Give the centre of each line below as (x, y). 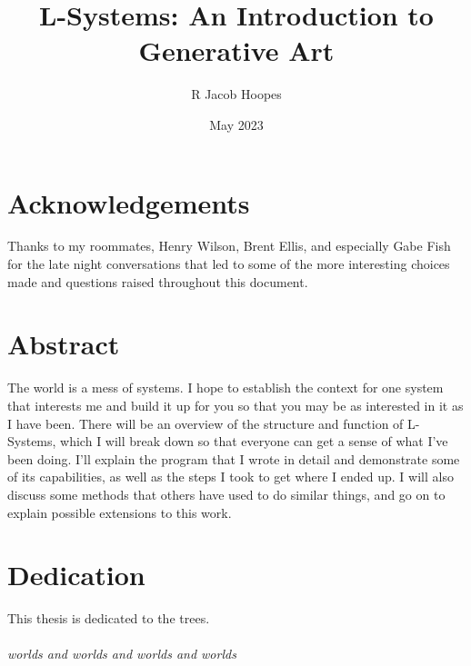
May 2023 (236, 124)
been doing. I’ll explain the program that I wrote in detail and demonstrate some (234, 458)
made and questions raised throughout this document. (158, 281)
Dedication (76, 575)
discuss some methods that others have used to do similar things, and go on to (226, 494)
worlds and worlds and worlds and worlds (122, 654)
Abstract (64, 344)
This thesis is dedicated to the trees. (109, 618)
